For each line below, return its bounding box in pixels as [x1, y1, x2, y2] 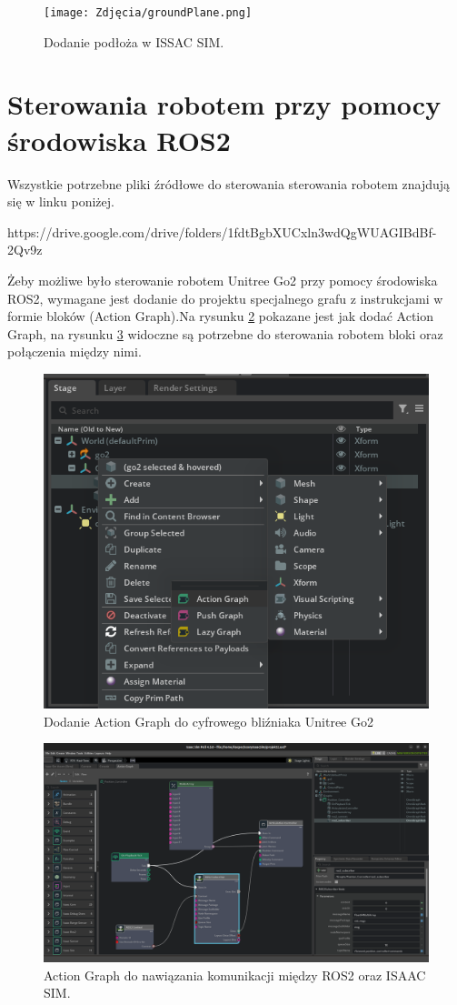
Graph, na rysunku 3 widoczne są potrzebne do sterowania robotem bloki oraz [7, 324, 443, 343]
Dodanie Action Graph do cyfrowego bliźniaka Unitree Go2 [44, 711, 373, 730]
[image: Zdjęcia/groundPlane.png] [44, 6, 253, 19]
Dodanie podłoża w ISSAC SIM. [44, 32, 224, 51]
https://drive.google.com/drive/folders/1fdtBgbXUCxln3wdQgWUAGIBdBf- [7, 222, 437, 241]
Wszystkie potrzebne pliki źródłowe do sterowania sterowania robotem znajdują [7, 174, 451, 193]
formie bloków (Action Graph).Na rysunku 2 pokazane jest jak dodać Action [7, 307, 434, 326]
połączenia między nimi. [7, 342, 142, 361]
